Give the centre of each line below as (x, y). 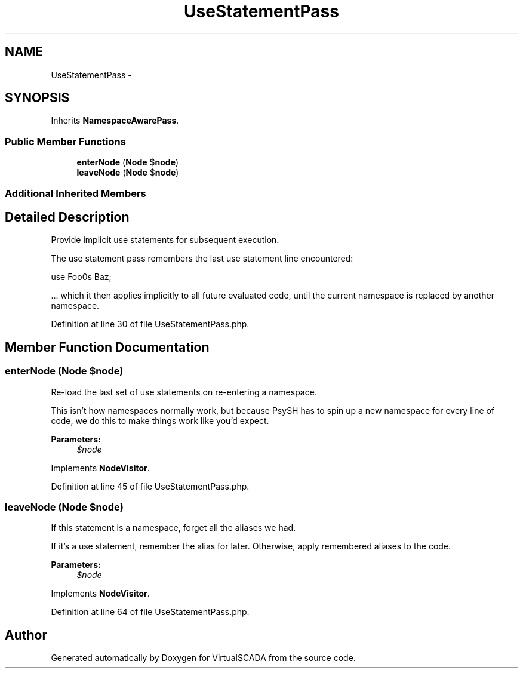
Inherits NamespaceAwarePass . (115, 121)
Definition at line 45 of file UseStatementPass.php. (150, 486)
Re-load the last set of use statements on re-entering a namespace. (184, 392)
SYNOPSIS (37, 98)
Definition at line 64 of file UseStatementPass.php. (150, 612)
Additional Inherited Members (76, 193)
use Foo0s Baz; (81, 277)
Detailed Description (67, 217)
